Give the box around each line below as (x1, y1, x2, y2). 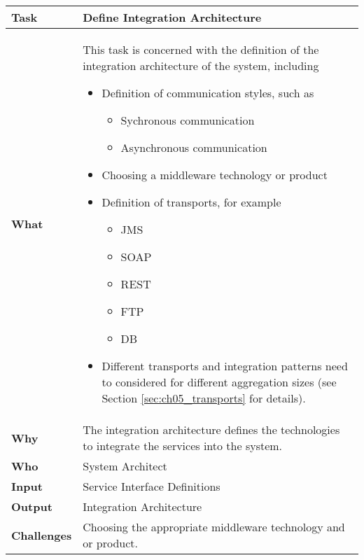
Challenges (11, 526, 72, 543)
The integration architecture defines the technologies (83, 421, 340, 437)
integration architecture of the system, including (83, 57, 319, 73)
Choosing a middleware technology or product (101, 167, 328, 183)
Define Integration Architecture (83, 9, 262, 25)
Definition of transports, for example (101, 194, 281, 210)
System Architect (83, 458, 167, 474)
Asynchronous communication (120, 139, 267, 155)
